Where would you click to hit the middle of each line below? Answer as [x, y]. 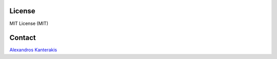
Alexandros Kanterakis [33, 50]
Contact [23, 38]
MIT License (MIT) [29, 23]
